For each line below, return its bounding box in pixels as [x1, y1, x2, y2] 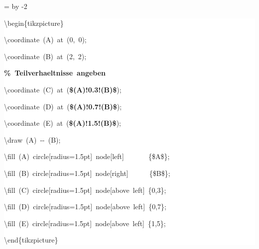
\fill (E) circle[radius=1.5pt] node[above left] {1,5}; [4, 218, 166, 228]
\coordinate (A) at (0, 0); [4, 34, 87, 45]
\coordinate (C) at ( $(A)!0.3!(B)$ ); [4, 84, 122, 94]
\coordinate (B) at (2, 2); [4, 51, 87, 61]
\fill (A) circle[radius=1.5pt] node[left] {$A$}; [4, 151, 170, 162]
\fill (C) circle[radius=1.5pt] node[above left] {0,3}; [4, 184, 166, 195]
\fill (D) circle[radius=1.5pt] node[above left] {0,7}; [4, 201, 166, 212]
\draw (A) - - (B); [4, 134, 61, 145]
